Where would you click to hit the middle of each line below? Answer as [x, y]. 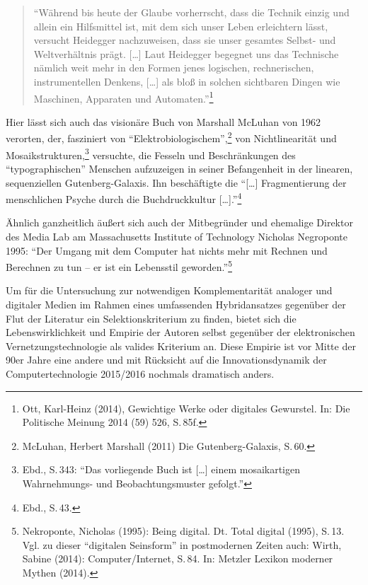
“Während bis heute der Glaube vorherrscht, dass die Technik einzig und [191, 12]
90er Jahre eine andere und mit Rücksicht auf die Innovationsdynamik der [166, 360]
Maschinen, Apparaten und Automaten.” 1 [123, 97]
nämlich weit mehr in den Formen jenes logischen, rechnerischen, [174, 68]
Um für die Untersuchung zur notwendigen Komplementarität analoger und [169, 290]
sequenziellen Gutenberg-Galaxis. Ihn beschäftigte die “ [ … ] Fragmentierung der [176, 182]
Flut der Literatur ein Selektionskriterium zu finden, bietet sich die [151, 318]
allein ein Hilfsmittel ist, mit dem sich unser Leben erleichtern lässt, [181, 26]
